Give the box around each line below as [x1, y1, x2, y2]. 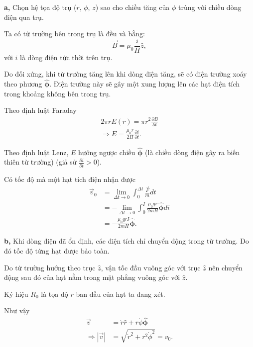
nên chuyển [208, 262, 243, 272]
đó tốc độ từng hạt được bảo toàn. [4, 246, 110, 256]
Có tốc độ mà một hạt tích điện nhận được [4, 173, 136, 184]
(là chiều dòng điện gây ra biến [145, 147, 240, 157]
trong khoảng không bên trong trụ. [4, 88, 111, 98]
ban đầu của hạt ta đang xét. [76, 288, 165, 299]
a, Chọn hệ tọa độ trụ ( [4, 2, 77, 12]
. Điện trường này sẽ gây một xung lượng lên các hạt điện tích [49, 79, 240, 89]
